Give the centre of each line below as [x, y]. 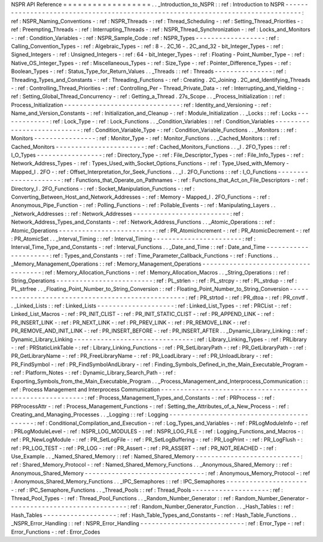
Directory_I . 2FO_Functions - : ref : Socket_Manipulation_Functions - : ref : [103, 188]
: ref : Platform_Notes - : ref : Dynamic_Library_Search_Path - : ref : [93, 373]
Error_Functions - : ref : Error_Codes [56, 532]
